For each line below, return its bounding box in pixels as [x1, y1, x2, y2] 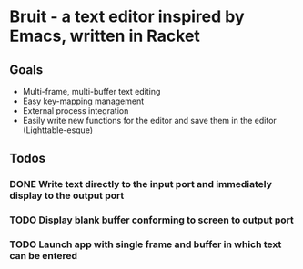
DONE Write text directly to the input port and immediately [9, 178, 273, 191]
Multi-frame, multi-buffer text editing [22, 86, 161, 96]
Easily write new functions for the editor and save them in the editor [22, 115, 278, 125]
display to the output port [9, 189, 125, 202]
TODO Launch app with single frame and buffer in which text [9, 238, 282, 251]
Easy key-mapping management [22, 95, 145, 106]
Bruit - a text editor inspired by [9, 6, 245, 27]
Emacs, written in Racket [9, 25, 200, 46]
